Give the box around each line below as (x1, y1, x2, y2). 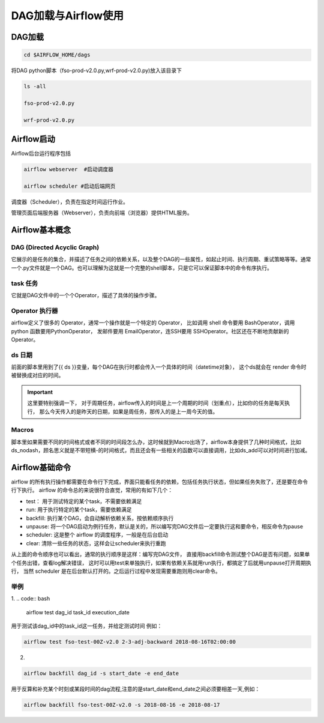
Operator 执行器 (11, 306, 58, 315)
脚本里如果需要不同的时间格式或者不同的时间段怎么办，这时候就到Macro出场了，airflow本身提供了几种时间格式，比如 (11, 438, 301, 446)
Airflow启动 (11, 134, 55, 144)
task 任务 (11, 279, 38, 288)
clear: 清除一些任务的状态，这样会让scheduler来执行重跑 (26, 539, 166, 546)
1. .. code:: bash (11, 595, 50, 602)
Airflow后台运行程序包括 (11, 150, 71, 157)
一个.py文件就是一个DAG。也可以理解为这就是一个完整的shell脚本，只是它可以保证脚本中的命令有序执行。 (11, 264, 273, 271)
